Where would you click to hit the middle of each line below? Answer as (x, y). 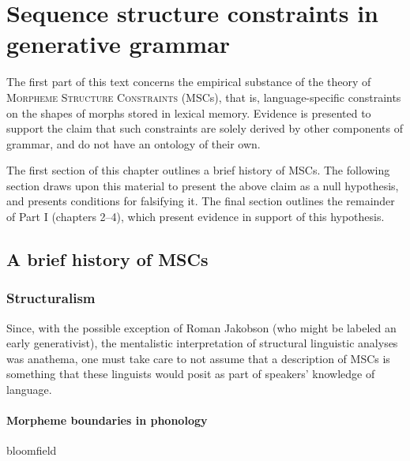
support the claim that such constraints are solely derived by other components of (205, 128)
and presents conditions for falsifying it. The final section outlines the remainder (201, 201)
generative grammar (118, 44)
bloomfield (32, 450)
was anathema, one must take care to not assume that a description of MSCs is (198, 358)
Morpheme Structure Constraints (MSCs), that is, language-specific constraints (204, 97)
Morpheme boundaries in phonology (107, 420)
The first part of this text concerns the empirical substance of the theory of (189, 82)
